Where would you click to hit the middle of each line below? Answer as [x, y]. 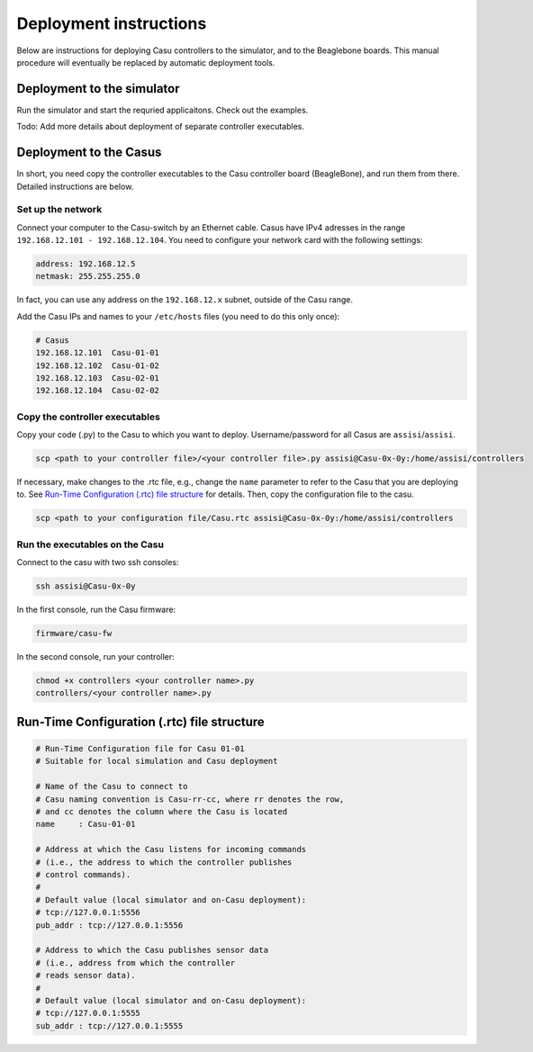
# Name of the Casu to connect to [112, 787]
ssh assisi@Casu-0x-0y [86, 586]
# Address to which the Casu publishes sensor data [152, 950]
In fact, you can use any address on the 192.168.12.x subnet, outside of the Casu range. [185, 300]
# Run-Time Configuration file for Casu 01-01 [140, 749]
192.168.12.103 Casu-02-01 [97, 378]
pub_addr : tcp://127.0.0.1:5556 [109, 925]
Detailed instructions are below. [75, 186]
